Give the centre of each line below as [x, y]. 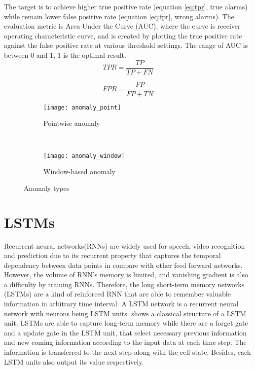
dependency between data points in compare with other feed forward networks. [123, 265]
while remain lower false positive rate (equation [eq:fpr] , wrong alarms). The [119, 16]
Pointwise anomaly [72, 123]
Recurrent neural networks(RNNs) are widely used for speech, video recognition [125, 245]
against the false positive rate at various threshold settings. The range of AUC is [126, 45]
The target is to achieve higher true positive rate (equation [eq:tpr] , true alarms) [126, 6]
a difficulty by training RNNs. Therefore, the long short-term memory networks [124, 284]
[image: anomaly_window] [84, 156]
